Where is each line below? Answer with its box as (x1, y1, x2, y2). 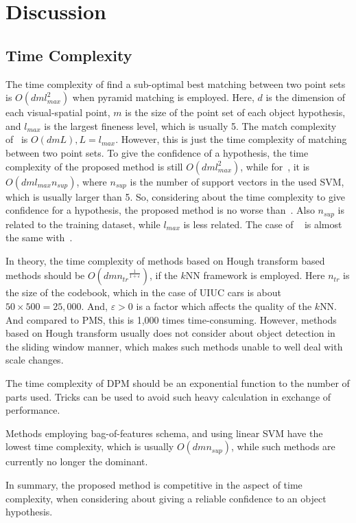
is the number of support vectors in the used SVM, (130, 174, 344, 188)
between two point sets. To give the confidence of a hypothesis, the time (5, 145, 309, 159)
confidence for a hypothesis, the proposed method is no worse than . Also (5, 203, 315, 217)
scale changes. (5, 353, 64, 367)
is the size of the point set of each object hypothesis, (125, 105, 346, 120)
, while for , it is (240, 159, 310, 173)
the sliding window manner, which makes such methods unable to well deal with (5, 339, 343, 353)
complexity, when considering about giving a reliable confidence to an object (5, 491, 327, 505)
